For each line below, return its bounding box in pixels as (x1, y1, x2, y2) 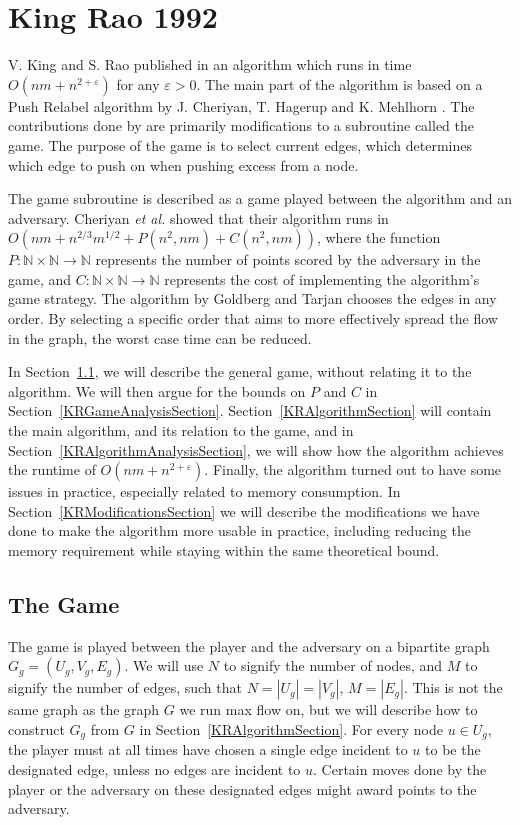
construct (8, 718, 65, 739)
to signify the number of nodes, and (223, 655, 443, 676)
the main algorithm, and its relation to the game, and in (8, 420, 354, 441)
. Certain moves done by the (313, 759, 487, 780)
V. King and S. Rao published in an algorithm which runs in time (8, 54, 412, 75)
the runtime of (8, 459, 96, 480)
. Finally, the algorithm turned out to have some (204, 459, 502, 480)
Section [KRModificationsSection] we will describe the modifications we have (8, 500, 480, 521)
